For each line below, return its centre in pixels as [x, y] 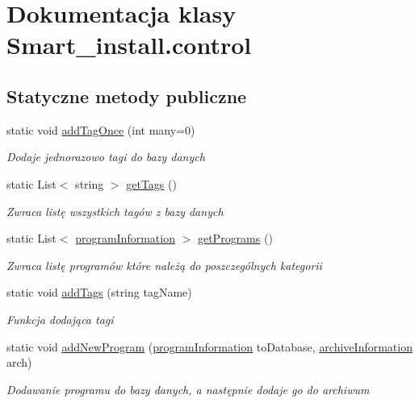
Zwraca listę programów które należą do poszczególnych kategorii [164, 265]
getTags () [151, 183]
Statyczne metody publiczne [127, 96]
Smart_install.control [129, 45]
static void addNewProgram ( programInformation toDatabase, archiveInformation [209, 346]
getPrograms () [235, 238]
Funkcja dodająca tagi [60, 319]
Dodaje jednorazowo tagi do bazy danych [106, 157]
